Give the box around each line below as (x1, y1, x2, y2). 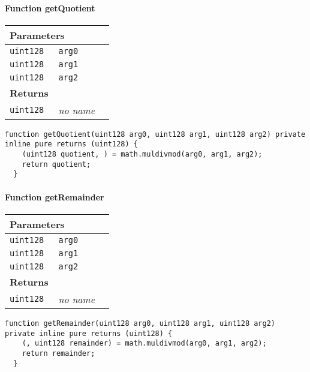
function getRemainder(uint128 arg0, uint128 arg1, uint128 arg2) (5, 319, 276, 328)
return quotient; (22, 160, 91, 169)
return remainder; (22, 349, 95, 358)
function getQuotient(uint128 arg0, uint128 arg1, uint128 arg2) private (5, 130, 306, 139)
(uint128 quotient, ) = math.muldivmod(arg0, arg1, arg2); (22, 150, 263, 159)
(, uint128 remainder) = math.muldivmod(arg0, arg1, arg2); (22, 339, 267, 348)
